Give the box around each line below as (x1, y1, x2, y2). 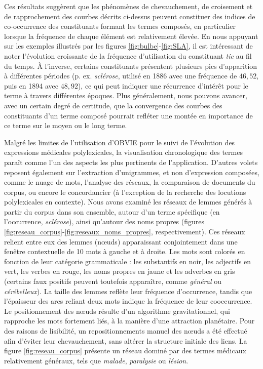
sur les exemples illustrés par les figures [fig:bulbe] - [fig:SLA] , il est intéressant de (4, 40, 253, 51)
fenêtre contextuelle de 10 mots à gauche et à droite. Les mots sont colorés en (4, 246, 245, 257)
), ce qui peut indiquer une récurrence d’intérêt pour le (78, 80, 248, 91)
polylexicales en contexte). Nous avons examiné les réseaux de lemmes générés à (4, 196, 252, 207)
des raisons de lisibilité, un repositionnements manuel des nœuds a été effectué (4, 325, 247, 336)
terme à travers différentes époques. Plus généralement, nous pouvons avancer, (4, 90, 247, 101)
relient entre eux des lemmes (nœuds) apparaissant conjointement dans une (4, 236, 238, 247)
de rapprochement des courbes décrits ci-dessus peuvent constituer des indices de (4, 11, 255, 21)
